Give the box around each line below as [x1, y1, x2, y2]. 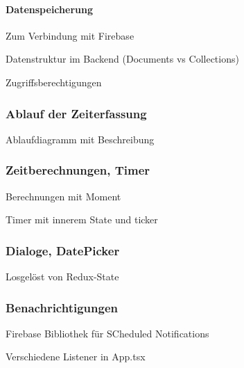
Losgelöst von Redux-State [6, 269, 119, 284]
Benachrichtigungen [6, 298, 118, 316]
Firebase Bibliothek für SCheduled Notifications [6, 326, 209, 340]
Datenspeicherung [6, 1, 93, 16]
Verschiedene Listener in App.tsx [6, 349, 146, 364]
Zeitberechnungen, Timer [6, 161, 150, 179]
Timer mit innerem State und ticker [6, 212, 158, 227]
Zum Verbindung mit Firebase [6, 28, 134, 42]
